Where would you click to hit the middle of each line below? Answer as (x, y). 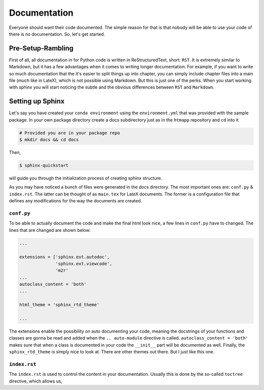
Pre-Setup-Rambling (41, 48)
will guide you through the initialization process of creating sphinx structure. (86, 178)
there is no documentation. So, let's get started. (57, 34)
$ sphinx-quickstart (44, 166)
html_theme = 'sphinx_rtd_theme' (59, 305)
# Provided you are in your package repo (70, 133)
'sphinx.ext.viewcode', (84, 264)
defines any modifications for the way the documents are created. (76, 201)
